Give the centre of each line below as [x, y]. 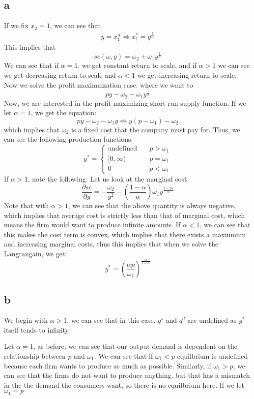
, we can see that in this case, [111, 320]
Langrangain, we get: [36, 254]
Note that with [27, 205]
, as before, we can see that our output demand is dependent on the [135, 346]
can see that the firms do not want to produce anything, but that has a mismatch [127, 375]
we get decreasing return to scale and [60, 75]
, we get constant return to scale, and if [137, 65]
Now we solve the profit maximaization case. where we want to [99, 84]
